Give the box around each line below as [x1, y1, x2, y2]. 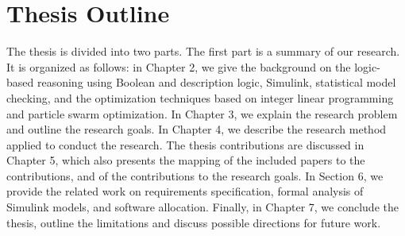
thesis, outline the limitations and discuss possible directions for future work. [6, 214, 381, 230]
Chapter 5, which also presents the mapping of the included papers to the [6, 152, 365, 168]
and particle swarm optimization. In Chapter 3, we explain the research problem [6, 105, 398, 122]
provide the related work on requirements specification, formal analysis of [6, 183, 364, 199]
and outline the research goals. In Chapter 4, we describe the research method [6, 121, 387, 137]
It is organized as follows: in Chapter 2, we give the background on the [6, 58, 351, 75]
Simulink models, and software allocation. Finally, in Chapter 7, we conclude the [6, 199, 399, 215]
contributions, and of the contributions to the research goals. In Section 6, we [6, 167, 384, 184]
